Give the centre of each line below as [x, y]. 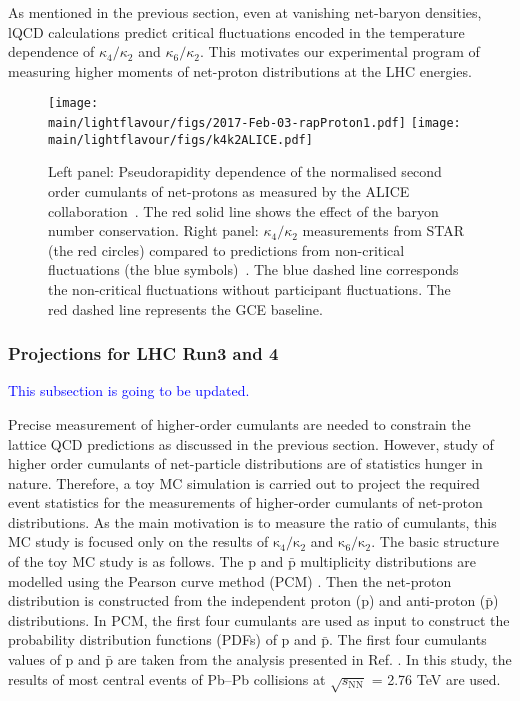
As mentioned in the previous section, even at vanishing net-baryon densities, [245, 12]
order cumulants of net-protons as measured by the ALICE [229, 190]
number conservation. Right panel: [153, 230]
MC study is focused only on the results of [138, 541]
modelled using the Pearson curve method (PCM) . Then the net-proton [230, 580]
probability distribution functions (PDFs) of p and [162, 639]
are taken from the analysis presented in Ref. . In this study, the [314, 659]
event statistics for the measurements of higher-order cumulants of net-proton [245, 502]
